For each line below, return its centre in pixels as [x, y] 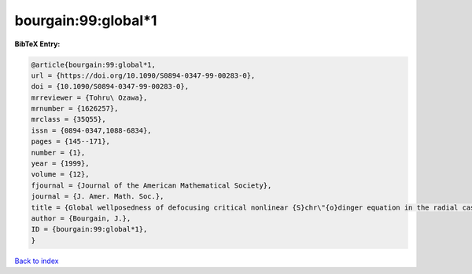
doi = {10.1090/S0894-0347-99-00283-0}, [110, 87]
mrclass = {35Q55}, [68, 119]
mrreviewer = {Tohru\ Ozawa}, [89, 97]
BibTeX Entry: [37, 44]
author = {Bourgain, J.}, [81, 219]
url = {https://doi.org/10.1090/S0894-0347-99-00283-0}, [143, 75]
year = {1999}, [60, 164]
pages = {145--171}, [70, 142]
